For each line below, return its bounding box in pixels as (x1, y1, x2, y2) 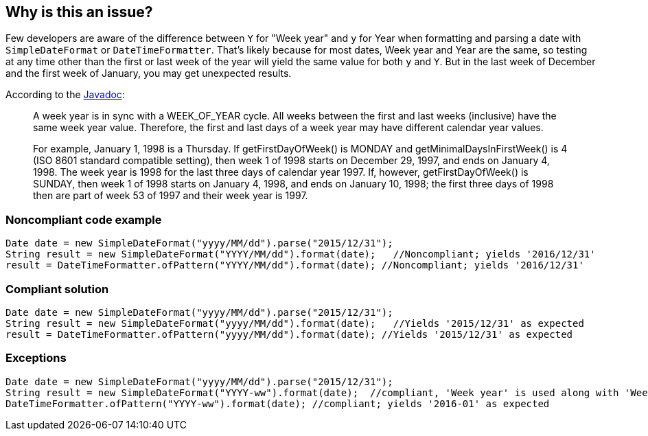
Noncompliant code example (5, 212, 162, 227)
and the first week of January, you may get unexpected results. (5, 67, 292, 80)
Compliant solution (5, 282, 109, 296)
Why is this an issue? (5, 3, 153, 21)
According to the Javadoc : (5, 89, 125, 101)
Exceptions (5, 351, 67, 365)
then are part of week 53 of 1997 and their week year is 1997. (33, 190, 308, 202)
